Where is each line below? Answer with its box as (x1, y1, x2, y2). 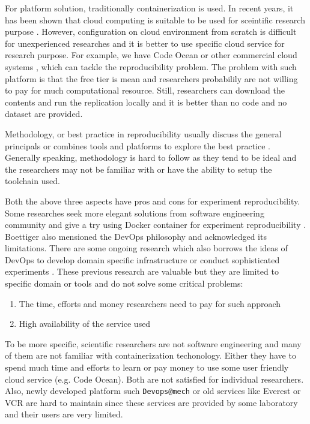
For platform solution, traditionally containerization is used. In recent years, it (5, 2, 294, 14)
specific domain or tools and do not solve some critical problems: (5, 277, 243, 290)
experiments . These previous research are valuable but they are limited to (5, 265, 279, 278)
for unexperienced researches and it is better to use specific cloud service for (5, 37, 285, 49)
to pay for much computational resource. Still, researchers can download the (5, 84, 285, 97)
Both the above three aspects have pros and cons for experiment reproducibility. (5, 194, 300, 207)
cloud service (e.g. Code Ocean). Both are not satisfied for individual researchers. (5, 372, 304, 385)
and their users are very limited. (5, 408, 123, 420)
